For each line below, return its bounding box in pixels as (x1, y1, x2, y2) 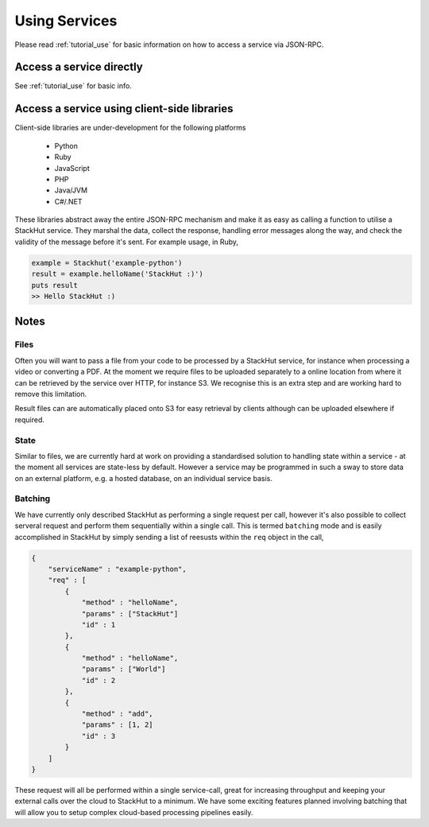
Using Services (14, 12, 118, 29)
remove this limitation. (14, 389, 87, 398)
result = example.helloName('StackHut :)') (31, 270, 204, 278)
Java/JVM (54, 185, 87, 195)
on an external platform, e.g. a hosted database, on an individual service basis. (14, 473, 273, 483)
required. (14, 414, 45, 425)
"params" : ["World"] (81, 665, 166, 674)
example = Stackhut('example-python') (31, 258, 183, 267)
